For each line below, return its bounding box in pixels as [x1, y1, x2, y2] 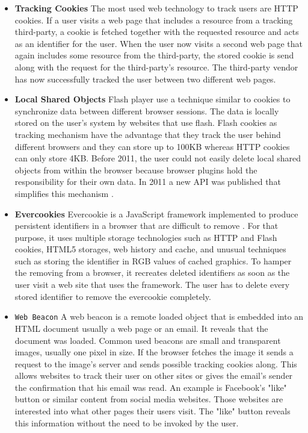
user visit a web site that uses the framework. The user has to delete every [14, 278, 290, 291]
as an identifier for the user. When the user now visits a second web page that [14, 37, 303, 49]
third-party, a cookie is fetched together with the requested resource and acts [14, 25, 299, 38]
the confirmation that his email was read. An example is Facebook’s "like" [14, 381, 287, 393]
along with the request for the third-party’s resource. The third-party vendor [14, 60, 298, 73]
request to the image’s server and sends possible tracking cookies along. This [14, 357, 297, 370]
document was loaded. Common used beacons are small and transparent [14, 334, 281, 346]
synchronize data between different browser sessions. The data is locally [14, 104, 279, 117]
